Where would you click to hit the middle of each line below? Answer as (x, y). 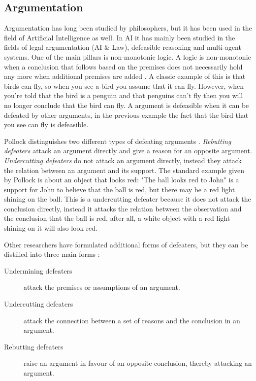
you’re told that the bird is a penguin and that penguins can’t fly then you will (124, 95)
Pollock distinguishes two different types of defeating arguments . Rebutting (118, 141)
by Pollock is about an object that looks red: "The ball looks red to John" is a (122, 180)
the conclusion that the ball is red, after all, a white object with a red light (117, 218)
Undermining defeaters (38, 270)
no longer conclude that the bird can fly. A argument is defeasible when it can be (127, 105)
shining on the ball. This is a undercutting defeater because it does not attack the (128, 199)
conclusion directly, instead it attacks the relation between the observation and (123, 208)
